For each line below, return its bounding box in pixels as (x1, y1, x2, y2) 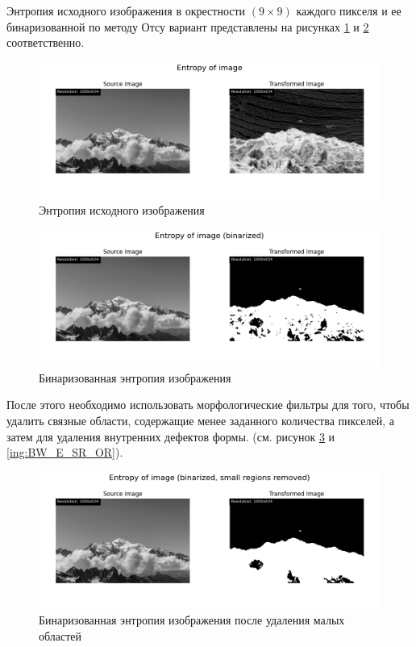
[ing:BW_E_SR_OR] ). (6, 444, 123, 461)
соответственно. (6, 34, 85, 51)
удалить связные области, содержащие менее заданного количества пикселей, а (6, 411, 395, 428)
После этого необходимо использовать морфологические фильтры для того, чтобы (6, 396, 410, 413)
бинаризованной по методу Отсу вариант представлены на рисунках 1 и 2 (6, 18, 369, 35)
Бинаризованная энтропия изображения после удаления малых (39, 611, 345, 628)
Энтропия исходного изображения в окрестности (6, 2, 246, 19)
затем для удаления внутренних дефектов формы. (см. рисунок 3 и (6, 428, 335, 445)
